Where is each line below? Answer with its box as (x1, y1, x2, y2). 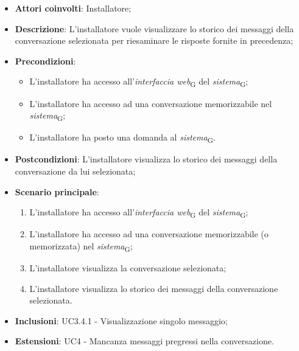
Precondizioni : (15, 54, 76, 67)
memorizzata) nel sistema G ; (29, 239, 133, 254)
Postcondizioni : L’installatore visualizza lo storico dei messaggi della (15, 153, 278, 165)
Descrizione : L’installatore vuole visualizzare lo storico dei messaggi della (15, 22, 294, 35)
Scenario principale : (15, 185, 99, 198)
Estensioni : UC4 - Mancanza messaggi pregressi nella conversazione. (15, 335, 274, 347)
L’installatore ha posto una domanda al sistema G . (29, 131, 216, 145)
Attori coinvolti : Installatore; (15, 2, 132, 14)
